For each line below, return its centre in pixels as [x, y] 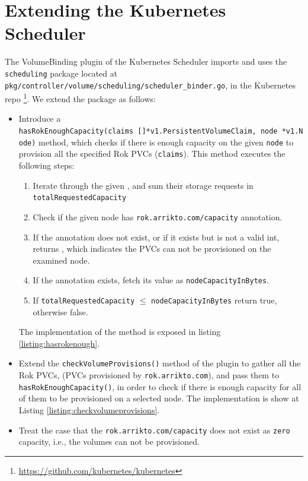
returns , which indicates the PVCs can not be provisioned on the [152, 249]
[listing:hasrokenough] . [59, 343]
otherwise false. [60, 311]
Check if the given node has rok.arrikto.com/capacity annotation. [158, 216]
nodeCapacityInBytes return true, [214, 300]
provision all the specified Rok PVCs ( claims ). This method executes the [152, 154]
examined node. [61, 260]
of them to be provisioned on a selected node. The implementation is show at [159, 398]
